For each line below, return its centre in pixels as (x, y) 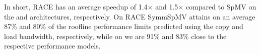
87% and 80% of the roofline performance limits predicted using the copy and (124, 26)
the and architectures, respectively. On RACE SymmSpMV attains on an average (130, 16)
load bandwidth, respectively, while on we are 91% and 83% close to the (115, 36)
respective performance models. (52, 46)
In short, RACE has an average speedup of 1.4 (76, 6)
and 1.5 (167, 6)
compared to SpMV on (221, 6)
